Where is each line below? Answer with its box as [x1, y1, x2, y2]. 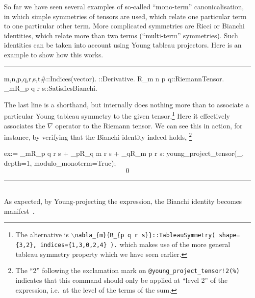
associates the [4, 120, 45, 130]
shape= [219, 232, 240, 239]
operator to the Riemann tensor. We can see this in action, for [55, 120, 243, 130]
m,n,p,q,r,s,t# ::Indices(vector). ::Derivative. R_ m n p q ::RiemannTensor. [4, 73, 224, 83]
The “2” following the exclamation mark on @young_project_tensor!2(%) [15, 265, 240, 275]
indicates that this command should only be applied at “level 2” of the [15, 274, 228, 285]
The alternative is [15, 229, 69, 240]
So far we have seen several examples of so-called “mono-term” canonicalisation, [4, 1, 244, 11]
